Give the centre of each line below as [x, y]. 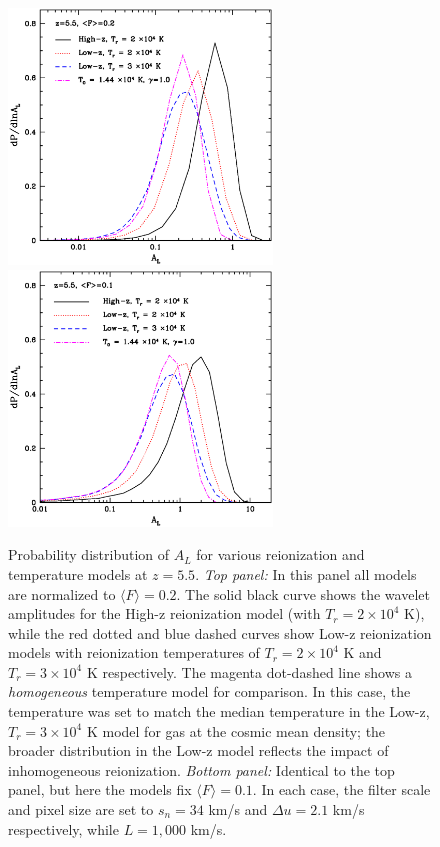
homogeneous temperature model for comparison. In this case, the [209, 691]
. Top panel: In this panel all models [306, 573]
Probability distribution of [89, 554]
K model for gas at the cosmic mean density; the [236, 730]
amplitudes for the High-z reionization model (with [164, 613]
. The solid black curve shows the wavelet [303, 593]
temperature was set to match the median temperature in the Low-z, [219, 711]
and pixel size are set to [81, 809]
